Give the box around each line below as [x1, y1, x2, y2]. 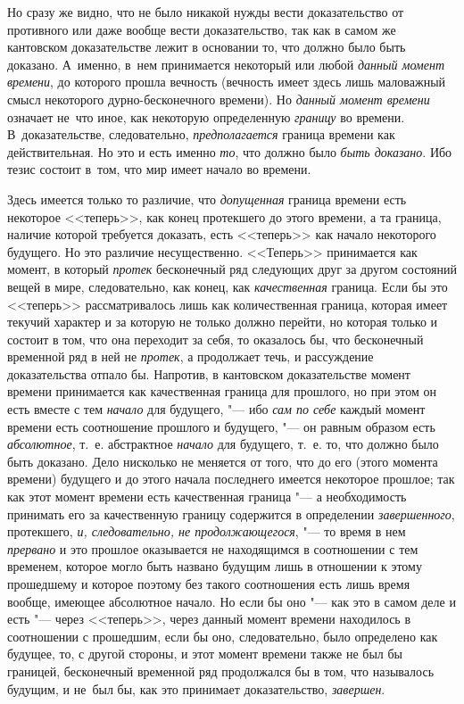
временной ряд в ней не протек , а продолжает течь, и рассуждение [7, 347, 374, 366]
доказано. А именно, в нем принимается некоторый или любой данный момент [7, 54, 445, 73]
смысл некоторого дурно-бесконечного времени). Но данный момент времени [7, 89, 430, 108]
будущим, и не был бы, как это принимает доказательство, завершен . [7, 679, 385, 698]
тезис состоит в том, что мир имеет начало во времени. [7, 160, 311, 178]
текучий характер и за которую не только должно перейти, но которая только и [7, 312, 438, 331]
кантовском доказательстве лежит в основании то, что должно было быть [7, 37, 406, 56]
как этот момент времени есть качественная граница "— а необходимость [7, 487, 407, 506]
